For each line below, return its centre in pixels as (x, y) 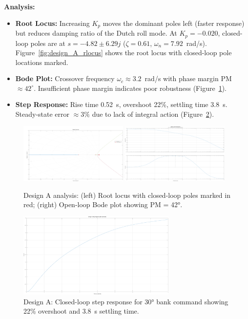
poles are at (48, 43)
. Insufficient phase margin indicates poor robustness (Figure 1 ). (130, 88)
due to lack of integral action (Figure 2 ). (153, 114)
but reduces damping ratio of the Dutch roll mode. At (96, 33)
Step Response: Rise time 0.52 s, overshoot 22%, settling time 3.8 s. (121, 104)
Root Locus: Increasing (52, 23)
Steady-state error (42, 114)
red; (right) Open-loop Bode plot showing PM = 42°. (103, 204)
